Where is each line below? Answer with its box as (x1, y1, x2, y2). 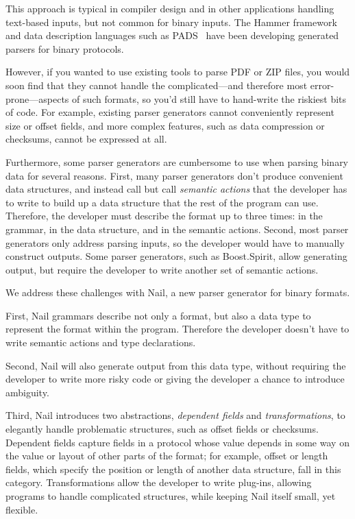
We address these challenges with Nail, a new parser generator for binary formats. (5, 285, 350, 300)
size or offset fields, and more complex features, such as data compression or (5, 118, 325, 132)
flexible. (5, 502, 38, 516)
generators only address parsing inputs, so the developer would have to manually (5, 235, 345, 250)
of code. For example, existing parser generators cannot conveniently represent (5, 105, 334, 119)
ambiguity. (5, 385, 49, 399)
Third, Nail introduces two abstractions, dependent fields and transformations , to (5, 408, 345, 422)
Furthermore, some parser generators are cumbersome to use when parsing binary (5, 154, 349, 169)
